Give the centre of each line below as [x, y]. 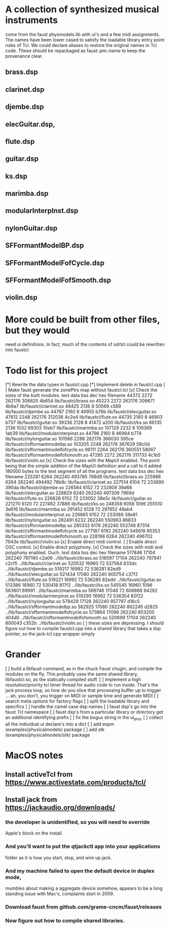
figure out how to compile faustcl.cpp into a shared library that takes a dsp [83, 629]
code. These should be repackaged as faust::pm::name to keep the [75, 51]
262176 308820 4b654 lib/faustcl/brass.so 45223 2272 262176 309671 [80, 401]
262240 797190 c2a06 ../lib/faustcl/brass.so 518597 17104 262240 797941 [83, 558]
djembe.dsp [25, 107]
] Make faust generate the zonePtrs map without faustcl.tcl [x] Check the [81, 390]
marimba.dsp [27, 194]
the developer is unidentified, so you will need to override [78, 822]
